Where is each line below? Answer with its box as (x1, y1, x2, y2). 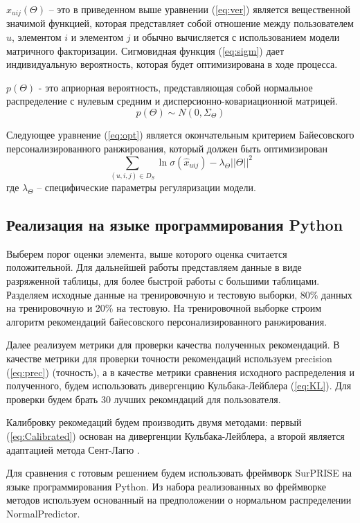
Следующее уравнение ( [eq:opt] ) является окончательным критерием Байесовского (6, 127, 354, 142)
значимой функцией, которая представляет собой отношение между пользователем (6, 16, 354, 30)
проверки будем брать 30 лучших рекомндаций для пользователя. (6, 391, 281, 406)
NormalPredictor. (6, 506, 80, 520)
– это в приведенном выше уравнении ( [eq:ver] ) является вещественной (48, 2, 350, 16)
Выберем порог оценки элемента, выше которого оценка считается (6, 246, 287, 260)
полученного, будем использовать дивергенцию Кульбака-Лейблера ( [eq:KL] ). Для (6, 378, 352, 393)
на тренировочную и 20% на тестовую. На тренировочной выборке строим (6, 301, 322, 315)
